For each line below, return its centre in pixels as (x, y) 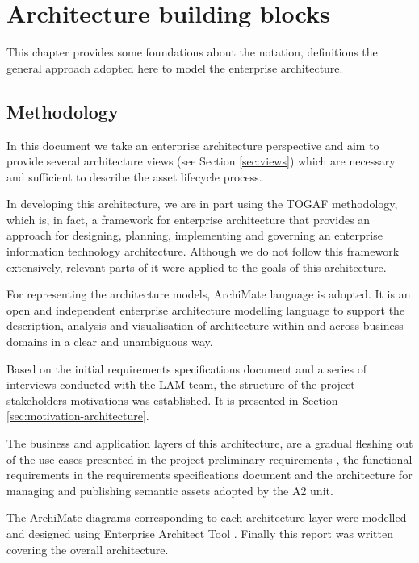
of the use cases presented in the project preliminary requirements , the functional (209, 459)
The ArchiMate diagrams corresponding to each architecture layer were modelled (207, 517)
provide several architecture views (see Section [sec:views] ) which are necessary (201, 161)
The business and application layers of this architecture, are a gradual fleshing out (210, 443)
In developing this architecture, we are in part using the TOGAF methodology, (202, 204)
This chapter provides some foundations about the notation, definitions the (192, 52)
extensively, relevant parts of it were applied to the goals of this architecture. (197, 267)
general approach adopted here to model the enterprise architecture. (175, 67)
